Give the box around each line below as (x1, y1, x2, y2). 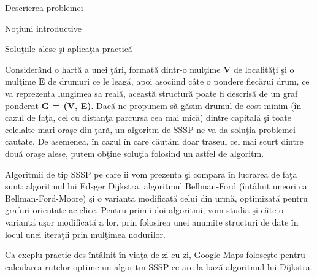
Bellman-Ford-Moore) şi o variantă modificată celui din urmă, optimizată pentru (5, 191, 308, 204)
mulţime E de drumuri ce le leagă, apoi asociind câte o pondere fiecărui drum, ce (5, 75, 310, 88)
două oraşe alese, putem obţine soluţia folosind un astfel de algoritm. (5, 146, 264, 159)
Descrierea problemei (5, 1, 83, 13)
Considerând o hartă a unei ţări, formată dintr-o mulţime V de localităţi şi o (5, 63, 294, 75)
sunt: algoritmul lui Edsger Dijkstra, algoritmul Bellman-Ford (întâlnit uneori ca (5, 180, 307, 192)
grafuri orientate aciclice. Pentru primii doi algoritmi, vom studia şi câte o (5, 203, 284, 216)
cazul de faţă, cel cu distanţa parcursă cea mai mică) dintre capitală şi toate (5, 111, 291, 124)
